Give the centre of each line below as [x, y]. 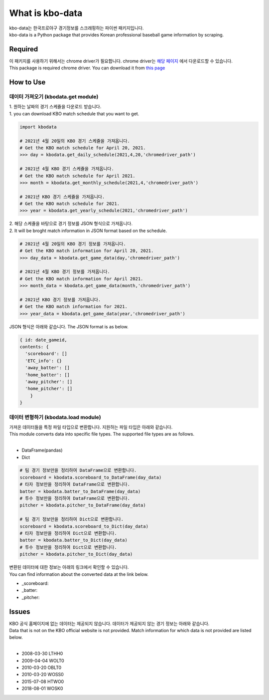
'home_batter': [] [47, 375]
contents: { [34, 347]
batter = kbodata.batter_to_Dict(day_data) [74, 540]
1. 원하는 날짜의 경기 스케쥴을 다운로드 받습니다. [55, 107]
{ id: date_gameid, [43, 340]
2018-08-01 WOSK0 [42, 689]
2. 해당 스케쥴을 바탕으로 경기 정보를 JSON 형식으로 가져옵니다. [71, 224]
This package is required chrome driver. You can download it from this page [87, 68]
